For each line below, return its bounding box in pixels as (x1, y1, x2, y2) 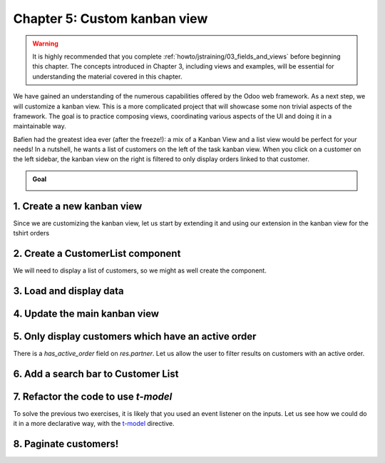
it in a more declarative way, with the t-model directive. (13, 419, 175, 428)
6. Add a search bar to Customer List (13, 367, 179, 380)
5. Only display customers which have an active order (13, 330, 257, 342)
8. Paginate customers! (13, 438, 119, 450)
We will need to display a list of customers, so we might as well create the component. (13, 266, 267, 275)
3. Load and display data (13, 285, 124, 297)
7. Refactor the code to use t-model (13, 390, 173, 402)
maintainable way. (13, 122, 67, 131)
